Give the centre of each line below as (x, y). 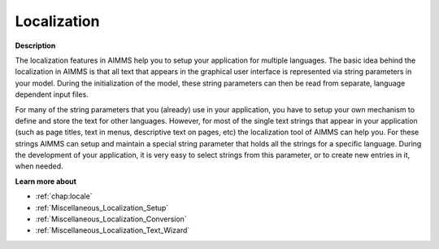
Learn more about (46, 181)
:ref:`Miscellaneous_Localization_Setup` (102, 207)
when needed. (39, 166)
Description (35, 46)
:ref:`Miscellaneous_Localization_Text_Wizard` (113, 230)
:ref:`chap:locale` (64, 196)
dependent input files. (52, 94)
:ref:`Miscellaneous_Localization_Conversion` (111, 219)
